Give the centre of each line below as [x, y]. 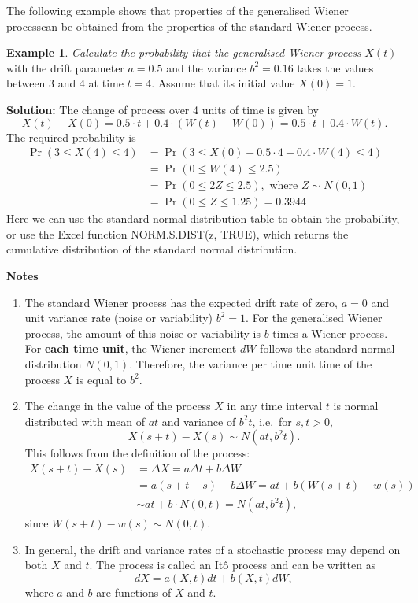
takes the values [335, 67]
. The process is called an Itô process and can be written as [233, 565]
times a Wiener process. [330, 333]
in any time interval [275, 406]
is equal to [101, 379]
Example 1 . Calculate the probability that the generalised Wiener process [184, 52]
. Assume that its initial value [223, 83]
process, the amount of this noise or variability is [142, 333]
